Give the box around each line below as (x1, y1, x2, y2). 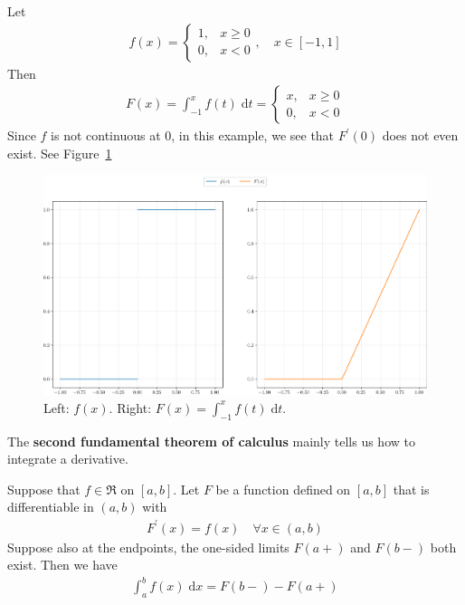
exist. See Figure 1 (7, 143, 112, 162)
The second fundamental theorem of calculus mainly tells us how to (7, 431, 415, 450)
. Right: (109, 398, 152, 417)
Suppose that (7, 479, 81, 498)
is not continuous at (51, 126, 161, 145)
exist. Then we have (7, 555, 118, 574)
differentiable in (7, 497, 94, 516)
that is (393, 479, 430, 498)
